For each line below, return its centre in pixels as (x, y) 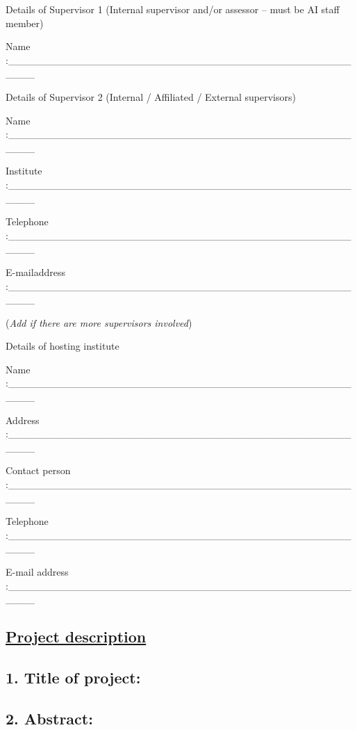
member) (25, 23)
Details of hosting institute (63, 346)
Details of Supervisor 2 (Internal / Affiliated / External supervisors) (151, 96)
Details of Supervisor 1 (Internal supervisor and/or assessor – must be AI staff (173, 9)
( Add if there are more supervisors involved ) (99, 322)
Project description (76, 636)
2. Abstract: (49, 718)
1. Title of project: (73, 677)
